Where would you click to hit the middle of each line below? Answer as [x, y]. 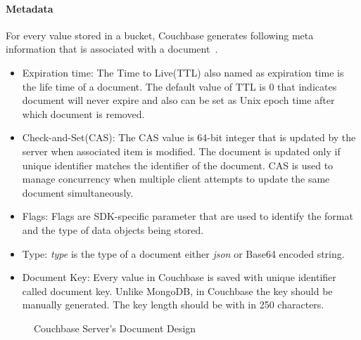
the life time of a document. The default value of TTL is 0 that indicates [179, 86]
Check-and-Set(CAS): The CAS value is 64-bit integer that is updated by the [189, 137]
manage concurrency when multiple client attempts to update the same [176, 179]
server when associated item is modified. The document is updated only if [181, 151]
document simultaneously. [78, 192]
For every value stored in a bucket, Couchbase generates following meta [160, 35]
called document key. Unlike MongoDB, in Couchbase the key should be [177, 290]
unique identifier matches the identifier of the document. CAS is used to [178, 165]
